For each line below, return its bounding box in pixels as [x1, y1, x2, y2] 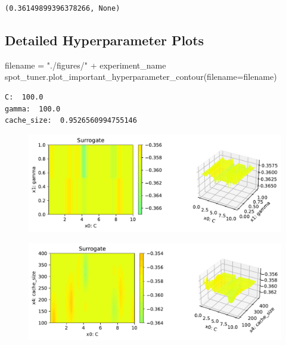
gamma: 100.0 [5, 104, 61, 113]
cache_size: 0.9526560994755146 [5, 116, 137, 125]
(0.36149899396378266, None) [5, 4, 120, 13]
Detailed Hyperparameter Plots [5, 30, 204, 49]
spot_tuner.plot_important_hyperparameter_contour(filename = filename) [5, 70, 277, 83]
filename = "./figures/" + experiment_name [5, 58, 166, 71]
